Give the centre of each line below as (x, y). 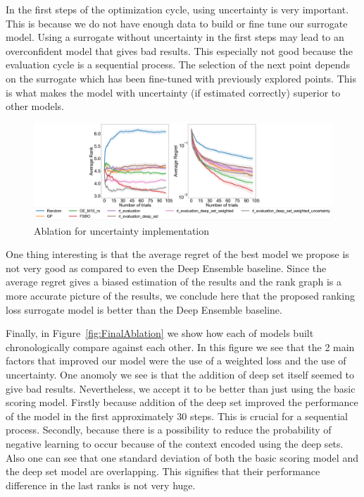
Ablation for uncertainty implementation (122, 230)
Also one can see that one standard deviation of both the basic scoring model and (182, 457)
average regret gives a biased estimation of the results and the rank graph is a (174, 282)
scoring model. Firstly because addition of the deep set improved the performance (182, 402)
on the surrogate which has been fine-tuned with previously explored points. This (181, 78)
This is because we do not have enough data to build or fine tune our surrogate (177, 23)
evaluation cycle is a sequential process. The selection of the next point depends (178, 65)
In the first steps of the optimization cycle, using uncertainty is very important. (177, 9)
